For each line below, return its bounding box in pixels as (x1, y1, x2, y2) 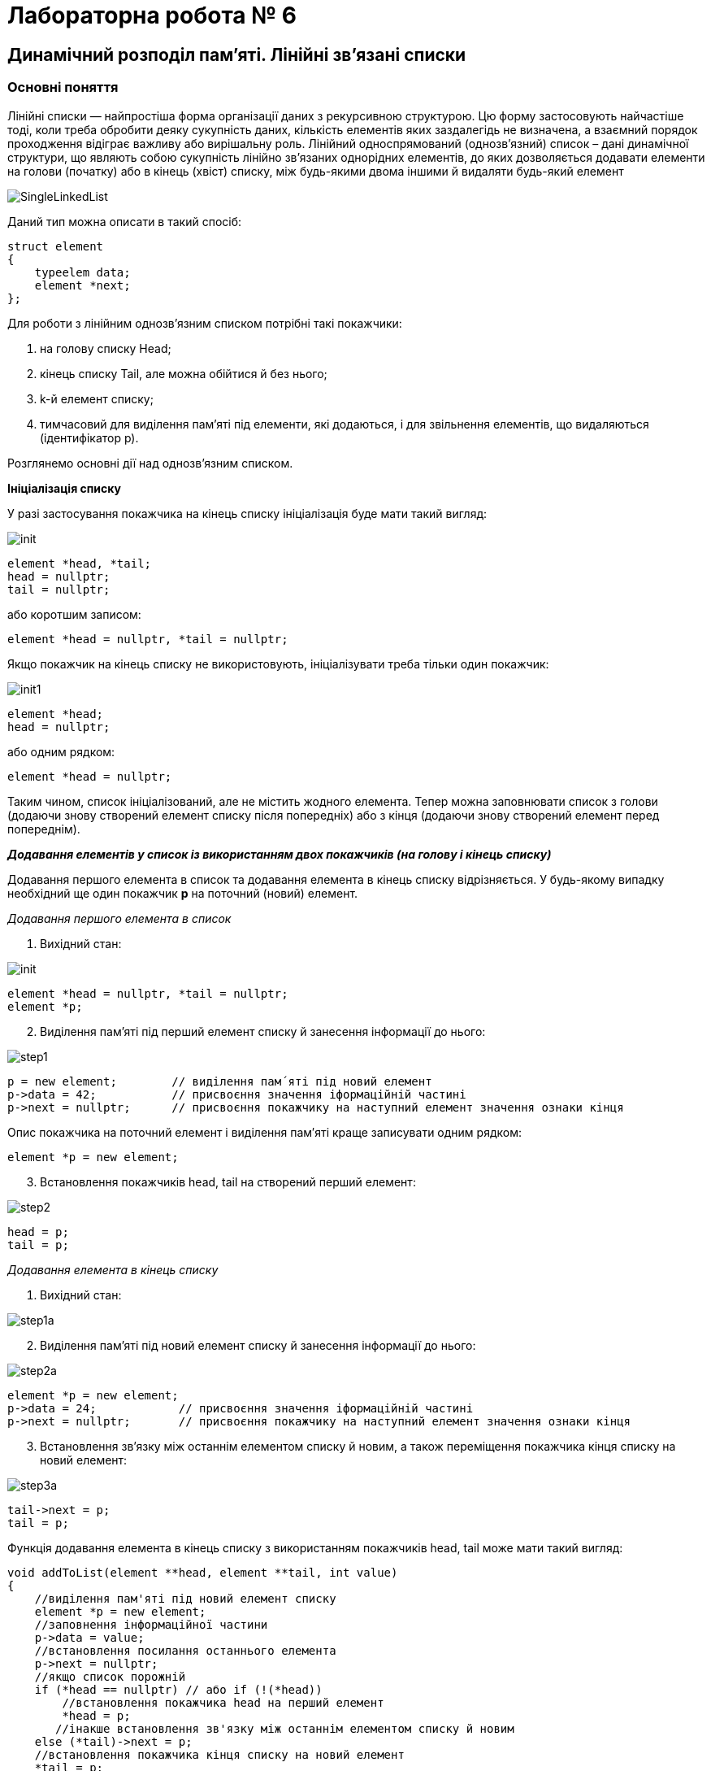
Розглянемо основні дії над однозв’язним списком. (7, 455, 293, 470)
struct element (7, 239, 104, 253)
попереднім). (7, 821, 80, 836)
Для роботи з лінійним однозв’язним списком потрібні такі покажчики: (7, 315, 402, 330)
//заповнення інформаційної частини (34, 1617, 268, 1631)
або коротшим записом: (7, 607, 141, 621)
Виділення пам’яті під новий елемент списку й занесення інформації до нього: (40, 1338, 476, 1352)
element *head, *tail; (7, 556, 152, 570)
